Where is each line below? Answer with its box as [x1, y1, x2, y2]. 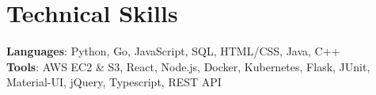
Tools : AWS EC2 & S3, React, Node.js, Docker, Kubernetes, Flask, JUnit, [6, 58, 370, 74]
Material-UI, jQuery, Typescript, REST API [6, 74, 222, 90]
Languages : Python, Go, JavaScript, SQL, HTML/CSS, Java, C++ [6, 43, 340, 59]
